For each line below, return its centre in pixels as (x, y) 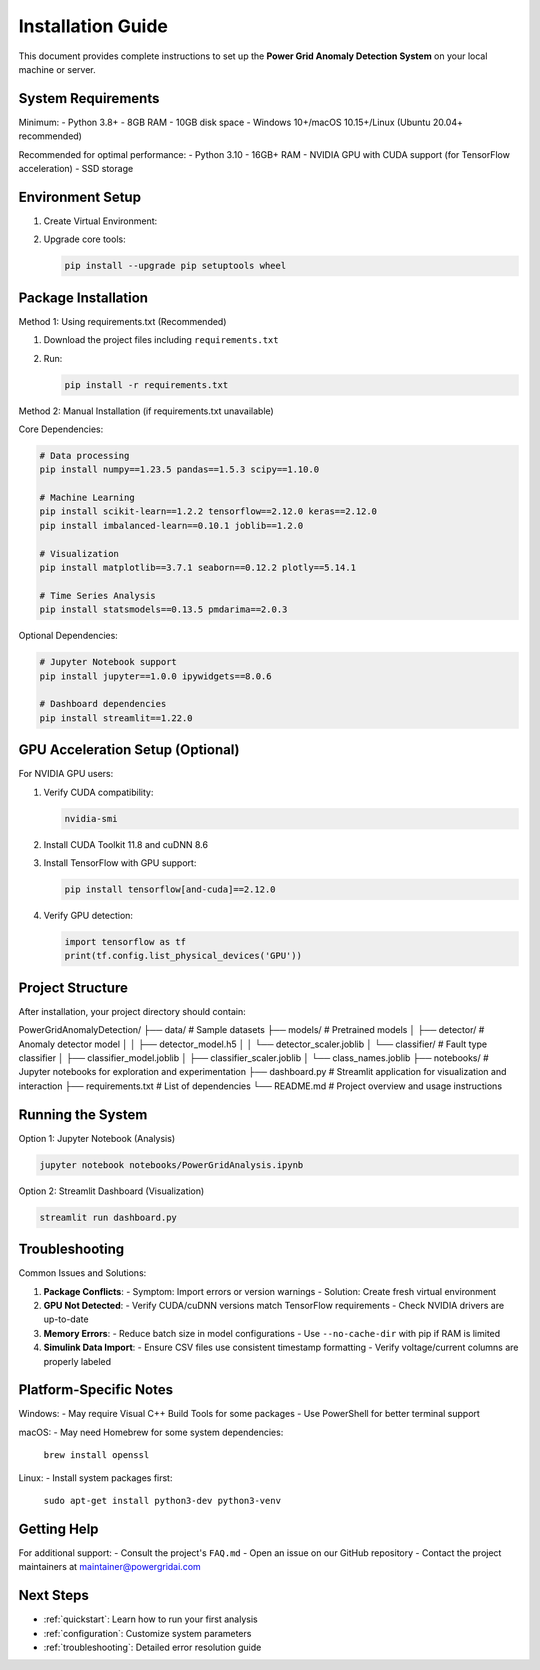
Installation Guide (93, 26)
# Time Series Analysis (98, 595)
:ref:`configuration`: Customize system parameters (147, 1633)
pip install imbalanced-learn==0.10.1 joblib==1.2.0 (171, 525)
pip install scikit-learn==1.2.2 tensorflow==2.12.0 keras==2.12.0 (208, 511)
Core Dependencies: (61, 429)
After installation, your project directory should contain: (132, 1011)
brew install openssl (96, 1455)
